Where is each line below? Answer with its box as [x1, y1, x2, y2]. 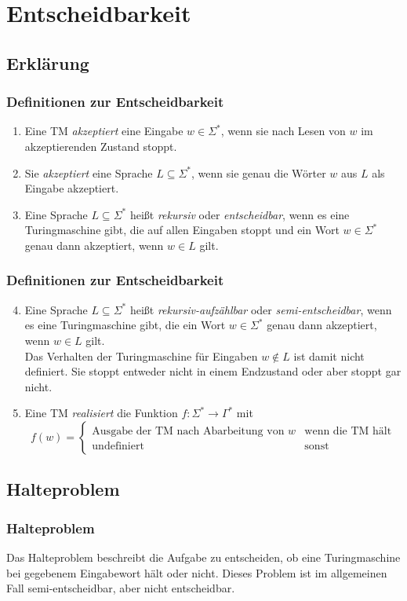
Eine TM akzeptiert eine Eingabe [24, 123, 184, 139]
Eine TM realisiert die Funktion [24, 405, 178, 421]
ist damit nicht [293, 347, 365, 364]
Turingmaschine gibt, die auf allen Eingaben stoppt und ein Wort [24, 222, 340, 238]
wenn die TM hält [304, 425, 392, 437]
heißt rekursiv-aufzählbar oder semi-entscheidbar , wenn [129, 301, 392, 317]
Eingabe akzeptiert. [24, 180, 119, 196]
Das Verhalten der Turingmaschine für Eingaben [24, 347, 258, 364]
